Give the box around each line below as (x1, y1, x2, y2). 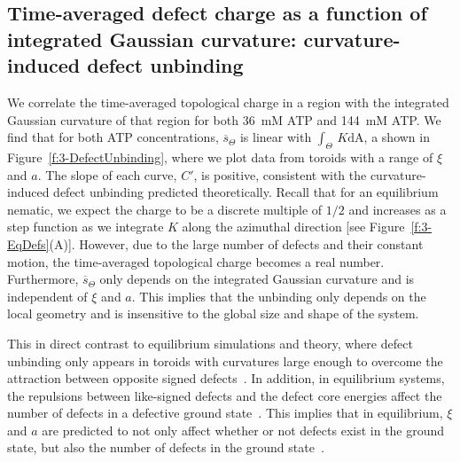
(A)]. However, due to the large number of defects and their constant (49, 234, 424, 253)
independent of (7, 286, 88, 305)
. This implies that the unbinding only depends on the (131, 286, 426, 305)
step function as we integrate (7, 217, 164, 236)
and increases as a (348, 200, 447, 218)
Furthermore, (7, 270, 79, 288)
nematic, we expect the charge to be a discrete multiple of (7, 200, 323, 218)
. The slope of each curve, (37, 165, 177, 184)
